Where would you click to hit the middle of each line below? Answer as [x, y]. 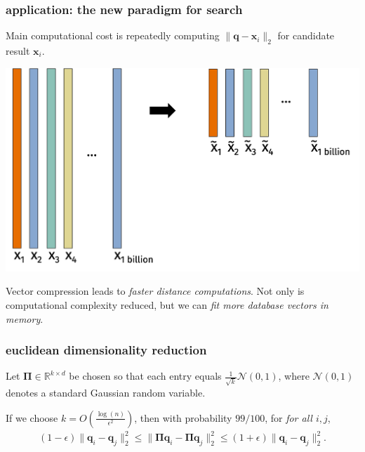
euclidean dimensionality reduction [106, 350]
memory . [25, 318]
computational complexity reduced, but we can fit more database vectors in [167, 304]
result [18, 51]
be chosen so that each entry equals [145, 376]
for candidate [306, 35]
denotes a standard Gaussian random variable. [106, 393]
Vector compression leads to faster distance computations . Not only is [155, 291]
